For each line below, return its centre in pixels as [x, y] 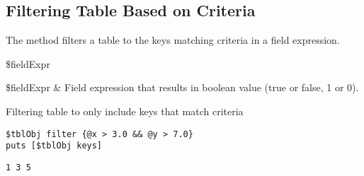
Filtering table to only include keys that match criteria [125, 111]
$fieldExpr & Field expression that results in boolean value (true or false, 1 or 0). [182, 87]
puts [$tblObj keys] [54, 146]
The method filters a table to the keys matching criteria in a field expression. [173, 40]
